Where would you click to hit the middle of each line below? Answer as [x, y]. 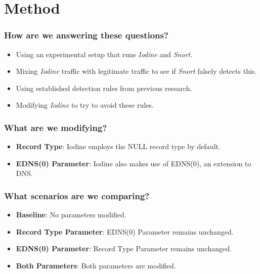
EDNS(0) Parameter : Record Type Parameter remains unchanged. [124, 248]
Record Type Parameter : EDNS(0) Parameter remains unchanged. [125, 231]
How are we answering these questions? [86, 35]
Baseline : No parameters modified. [71, 215]
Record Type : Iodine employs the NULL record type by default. [118, 146]
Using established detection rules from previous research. [104, 88]
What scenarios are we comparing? [77, 195]
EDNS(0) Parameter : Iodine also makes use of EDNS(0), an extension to [134, 163]
